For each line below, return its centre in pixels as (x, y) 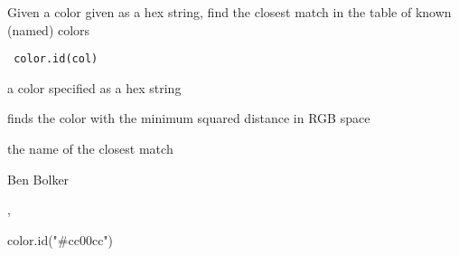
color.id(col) (56, 59)
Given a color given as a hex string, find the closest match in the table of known (229, 12)
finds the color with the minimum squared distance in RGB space (189, 118)
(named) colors (49, 29)
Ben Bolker (38, 179)
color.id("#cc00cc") (61, 239)
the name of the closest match (90, 149)
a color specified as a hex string (94, 87)
